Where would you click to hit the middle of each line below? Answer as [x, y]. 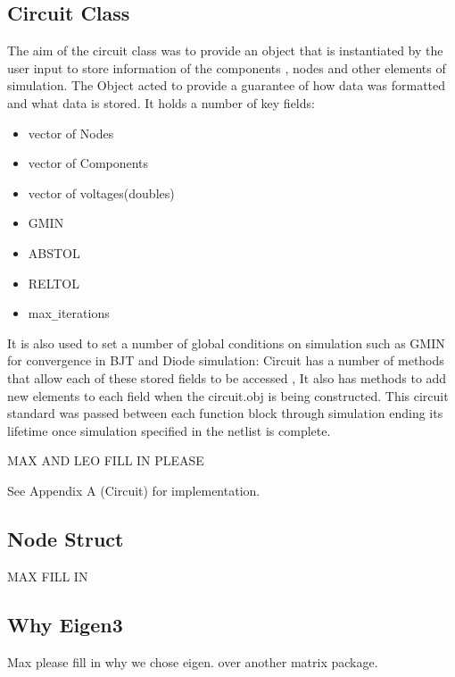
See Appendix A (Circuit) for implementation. [134, 490]
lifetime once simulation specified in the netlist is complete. [169, 430]
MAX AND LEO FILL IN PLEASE [106, 460]
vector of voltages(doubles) [101, 192]
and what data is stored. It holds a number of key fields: [161, 102]
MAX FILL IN [48, 576]
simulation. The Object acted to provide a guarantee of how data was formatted [227, 85]
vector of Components [88, 163]
